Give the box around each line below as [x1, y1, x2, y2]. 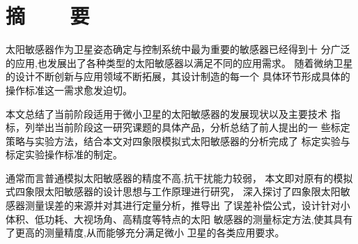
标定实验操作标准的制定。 [6, 147, 123, 162]
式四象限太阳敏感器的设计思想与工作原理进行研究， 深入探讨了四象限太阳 [6, 184, 341, 199]
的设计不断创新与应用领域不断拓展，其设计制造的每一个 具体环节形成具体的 [6, 69, 350, 84]
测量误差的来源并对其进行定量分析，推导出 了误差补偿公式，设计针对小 [24, 198, 350, 213]
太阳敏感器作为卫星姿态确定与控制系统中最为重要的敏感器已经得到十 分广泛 [6, 42, 350, 56]
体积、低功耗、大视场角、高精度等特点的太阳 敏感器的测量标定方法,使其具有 [6, 211, 353, 226]
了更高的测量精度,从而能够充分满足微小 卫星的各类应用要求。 [6, 225, 285, 240]
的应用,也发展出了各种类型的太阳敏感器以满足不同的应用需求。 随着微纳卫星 [6, 55, 353, 70]
